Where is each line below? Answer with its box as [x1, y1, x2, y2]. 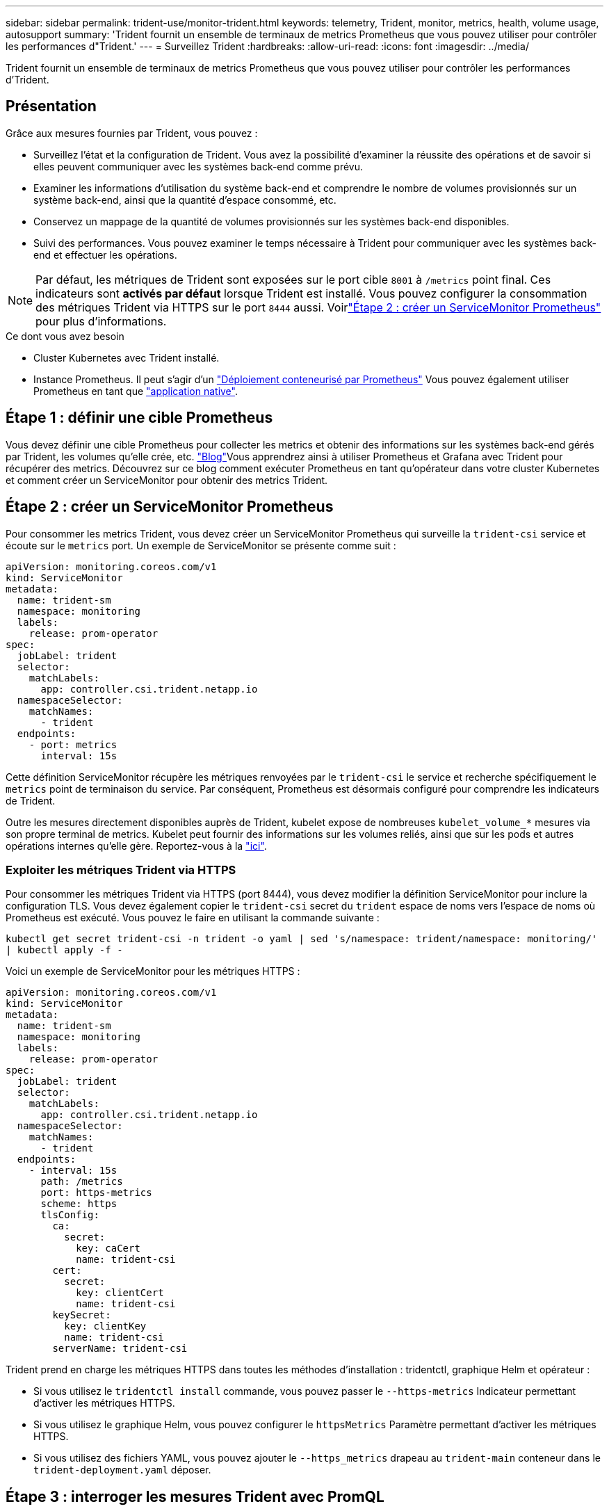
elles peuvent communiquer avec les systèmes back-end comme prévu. [33, 160, 364, 172]
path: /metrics [40, 1176, 123, 1188]
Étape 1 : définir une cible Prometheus [6, 409, 273, 427]
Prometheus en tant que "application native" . [33, 385, 238, 397]
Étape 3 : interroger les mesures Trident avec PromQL [6, 1487, 384, 1505]
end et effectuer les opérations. [33, 248, 177, 261]
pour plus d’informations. [35, 314, 167, 328]
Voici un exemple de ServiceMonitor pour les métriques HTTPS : [6, 965, 300, 978]
